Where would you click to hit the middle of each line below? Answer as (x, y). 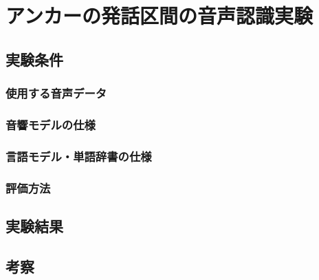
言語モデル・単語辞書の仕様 (79, 156)
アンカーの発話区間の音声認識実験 (159, 15)
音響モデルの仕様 (51, 124)
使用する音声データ (56, 93)
